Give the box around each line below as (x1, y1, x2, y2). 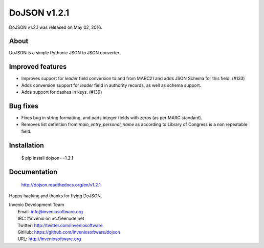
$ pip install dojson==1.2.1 (21, 155, 73, 161)
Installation (9, 141, 44, 149)
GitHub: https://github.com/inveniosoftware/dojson (18, 229, 121, 235)
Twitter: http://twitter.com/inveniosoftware (18, 222, 103, 228)
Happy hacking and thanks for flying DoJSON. (9, 193, 102, 199)
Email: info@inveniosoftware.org (18, 208, 83, 214)
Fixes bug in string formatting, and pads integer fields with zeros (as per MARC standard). (21, 115, 202, 121)
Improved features (9, 62, 67, 71)
